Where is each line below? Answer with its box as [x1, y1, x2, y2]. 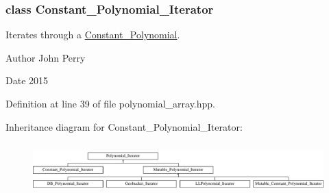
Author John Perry [5, 50, 86, 64]
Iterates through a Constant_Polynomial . [5, 27, 180, 42]
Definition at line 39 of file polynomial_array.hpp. [5, 96, 216, 110]
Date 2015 [5, 73, 49, 88]
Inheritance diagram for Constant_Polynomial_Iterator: [5, 119, 243, 133]
